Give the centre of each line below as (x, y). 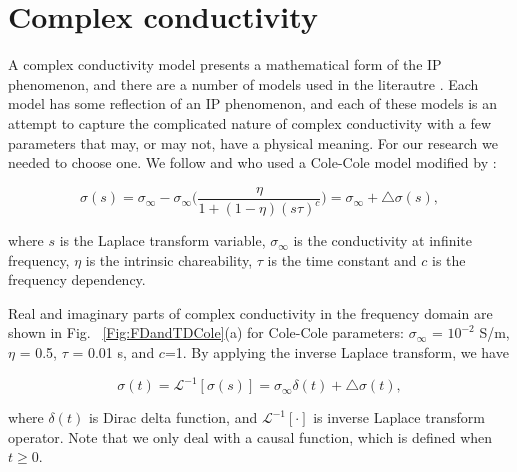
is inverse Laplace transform (399, 417)
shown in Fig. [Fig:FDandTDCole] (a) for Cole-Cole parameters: (206, 332)
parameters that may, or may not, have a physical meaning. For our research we (253, 142)
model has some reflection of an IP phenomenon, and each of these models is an (253, 103)
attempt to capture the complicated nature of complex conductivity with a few (250, 122)
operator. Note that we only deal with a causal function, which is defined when (250, 436)
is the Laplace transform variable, (162, 240)
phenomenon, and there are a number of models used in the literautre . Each (243, 83)
